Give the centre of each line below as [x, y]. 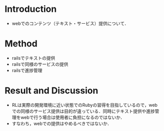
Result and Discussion [52, 91]
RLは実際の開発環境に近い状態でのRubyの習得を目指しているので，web [85, 105]
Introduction [31, 9]
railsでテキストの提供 [33, 58]
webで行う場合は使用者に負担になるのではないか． [73, 117]
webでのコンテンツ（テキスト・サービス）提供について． [70, 23]
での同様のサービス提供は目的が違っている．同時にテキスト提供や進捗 [83, 111]
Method [21, 44]
